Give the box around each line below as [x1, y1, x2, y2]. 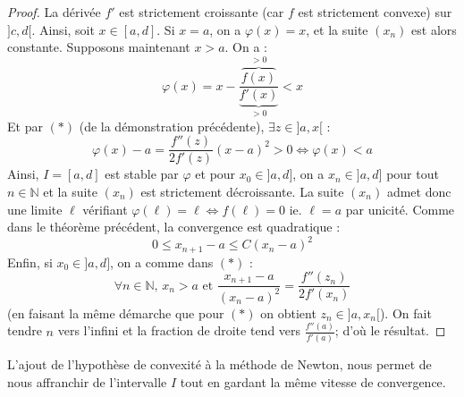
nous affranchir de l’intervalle [7, 372, 167, 391]
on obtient [260, 303, 316, 322]
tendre [7, 321, 42, 340]
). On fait [379, 303, 432, 322]
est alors [411, 20, 457, 38]
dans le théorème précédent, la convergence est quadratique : [7, 217, 341, 236]
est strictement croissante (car [119, 3, 284, 21]
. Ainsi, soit [31, 20, 95, 38]
